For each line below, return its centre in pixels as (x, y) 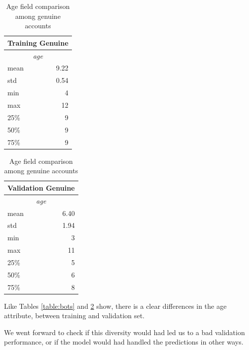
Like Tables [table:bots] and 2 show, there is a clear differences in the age (115, 306)
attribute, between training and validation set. (74, 315)
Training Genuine (38, 42)
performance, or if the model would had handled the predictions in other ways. (124, 342)
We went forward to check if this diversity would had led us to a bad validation (124, 332)
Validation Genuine (41, 187)
